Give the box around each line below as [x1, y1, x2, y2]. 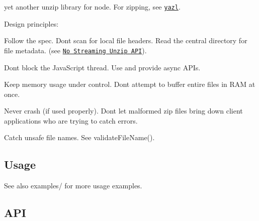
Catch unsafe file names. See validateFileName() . [4, 132, 155, 143]
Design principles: [4, 18, 59, 29]
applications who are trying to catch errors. [4, 115, 138, 126]
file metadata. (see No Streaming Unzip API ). [4, 45, 147, 55]
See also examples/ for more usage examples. [4, 180, 142, 191]
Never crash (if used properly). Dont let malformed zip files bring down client [4, 105, 243, 116]
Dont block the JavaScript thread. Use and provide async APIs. [4, 62, 201, 72]
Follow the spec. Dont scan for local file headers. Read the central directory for [4, 35, 247, 46]
